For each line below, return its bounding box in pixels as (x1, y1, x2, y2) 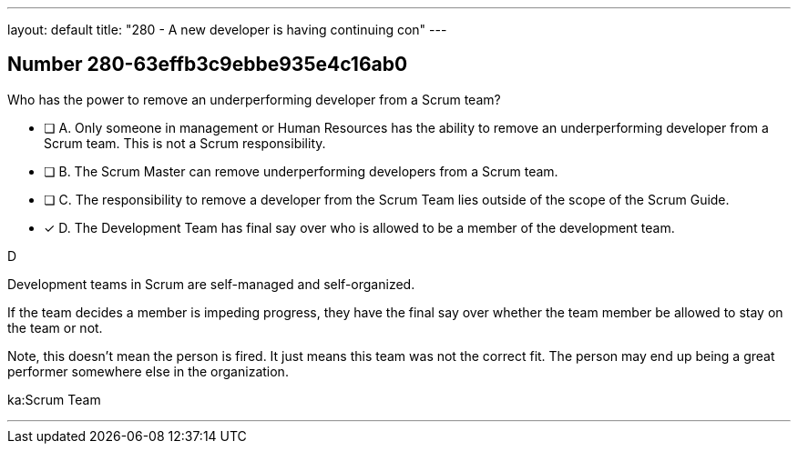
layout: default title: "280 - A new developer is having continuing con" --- (7, 22, 447, 37)
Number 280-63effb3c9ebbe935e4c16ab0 (7, 53, 408, 76)
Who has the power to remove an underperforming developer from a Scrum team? (7, 91, 501, 107)
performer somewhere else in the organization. (7, 363, 289, 379)
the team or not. (7, 319, 103, 336)
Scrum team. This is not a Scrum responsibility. (44, 135, 326, 151)
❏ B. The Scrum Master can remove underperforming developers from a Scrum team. (44, 163, 558, 179)
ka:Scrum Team (7, 391, 101, 407)
